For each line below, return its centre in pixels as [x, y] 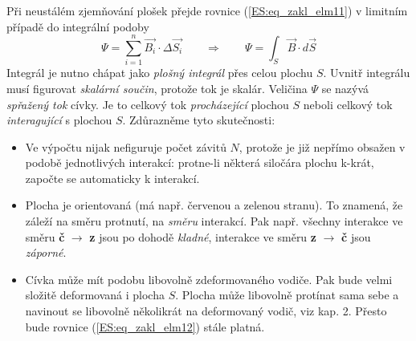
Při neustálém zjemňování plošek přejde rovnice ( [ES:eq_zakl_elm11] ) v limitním [207, 10]
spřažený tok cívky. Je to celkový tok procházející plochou [148, 104]
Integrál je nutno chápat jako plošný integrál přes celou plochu [160, 73]
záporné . [46, 252]
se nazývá [345, 88]
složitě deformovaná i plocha [95, 295]
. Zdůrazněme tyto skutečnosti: [199, 120]
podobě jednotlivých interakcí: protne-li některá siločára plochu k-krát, [200, 162]
